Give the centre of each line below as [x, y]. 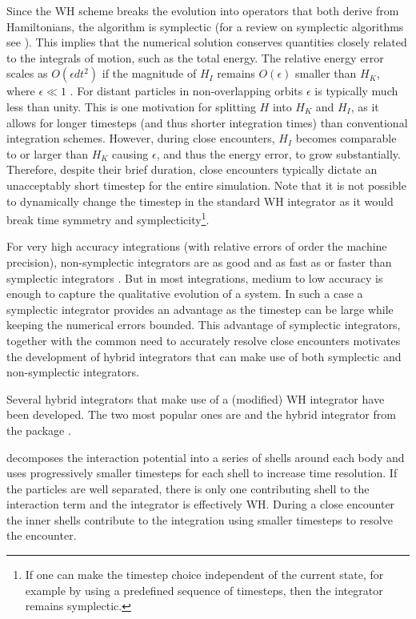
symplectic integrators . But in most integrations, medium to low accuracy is [195, 277]
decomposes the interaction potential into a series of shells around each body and [206, 457]
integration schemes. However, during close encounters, [141, 138]
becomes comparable [346, 138]
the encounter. [42, 535]
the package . [39, 430]
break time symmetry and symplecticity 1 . [108, 218]
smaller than [326, 73]
